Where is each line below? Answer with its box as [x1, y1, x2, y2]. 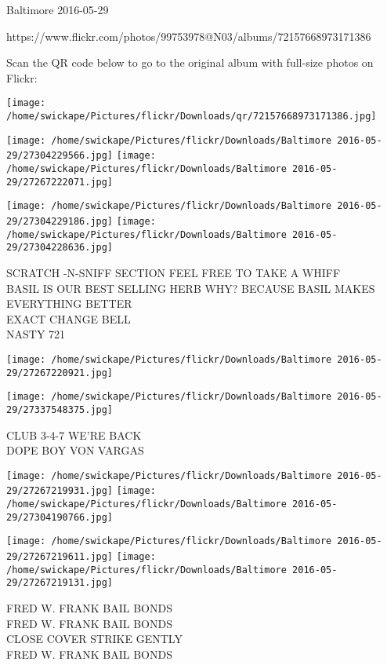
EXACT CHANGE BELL [6, 310, 131, 327]
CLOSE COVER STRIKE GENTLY [6, 630, 183, 647]
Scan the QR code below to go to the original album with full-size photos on [6, 54, 374, 71]
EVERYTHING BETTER [6, 295, 132, 312]
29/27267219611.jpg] [6, 551, 114, 562]
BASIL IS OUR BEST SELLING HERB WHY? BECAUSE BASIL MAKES [6, 280, 375, 296]
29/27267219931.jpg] [6, 485, 114, 497]
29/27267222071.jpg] [6, 176, 114, 188]
